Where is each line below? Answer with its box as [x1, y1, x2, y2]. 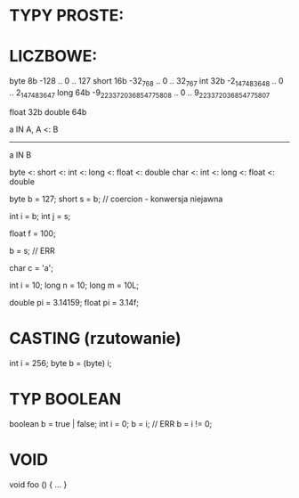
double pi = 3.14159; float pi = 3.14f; [9, 297, 140, 307]
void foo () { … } [9, 478, 68, 490]
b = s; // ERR [9, 245, 55, 256]
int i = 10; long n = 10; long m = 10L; [9, 280, 140, 290]
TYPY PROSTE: [9, 5, 125, 26]
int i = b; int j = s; [9, 210, 71, 221]
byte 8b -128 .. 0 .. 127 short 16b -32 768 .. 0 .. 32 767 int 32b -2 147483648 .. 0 [9, 76, 284, 88]
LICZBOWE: [9, 46, 98, 67]
